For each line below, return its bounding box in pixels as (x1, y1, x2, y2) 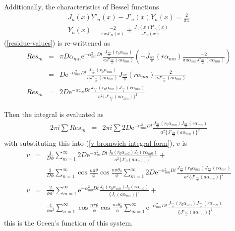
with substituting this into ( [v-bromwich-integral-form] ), (4, 138, 175, 148)
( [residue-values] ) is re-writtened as (4, 37, 110, 48)
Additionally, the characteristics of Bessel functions (4, 1, 159, 11)
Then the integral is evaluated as (4, 109, 104, 119)
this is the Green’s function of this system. (4, 217, 133, 228)
